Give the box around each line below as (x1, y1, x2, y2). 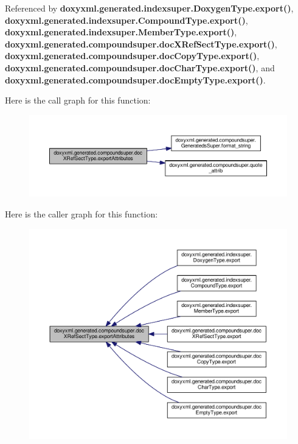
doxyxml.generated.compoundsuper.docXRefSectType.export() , (5, 37, 277, 50)
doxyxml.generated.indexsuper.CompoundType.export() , (5, 13, 248, 26)
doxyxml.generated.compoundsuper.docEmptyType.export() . (5, 73, 266, 86)
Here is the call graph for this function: (5, 94, 151, 107)
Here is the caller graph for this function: (5, 207, 158, 220)
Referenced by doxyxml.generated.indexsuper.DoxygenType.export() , (5, 2, 294, 14)
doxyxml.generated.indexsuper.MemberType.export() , (5, 26, 237, 38)
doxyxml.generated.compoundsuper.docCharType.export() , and (5, 61, 275, 74)
